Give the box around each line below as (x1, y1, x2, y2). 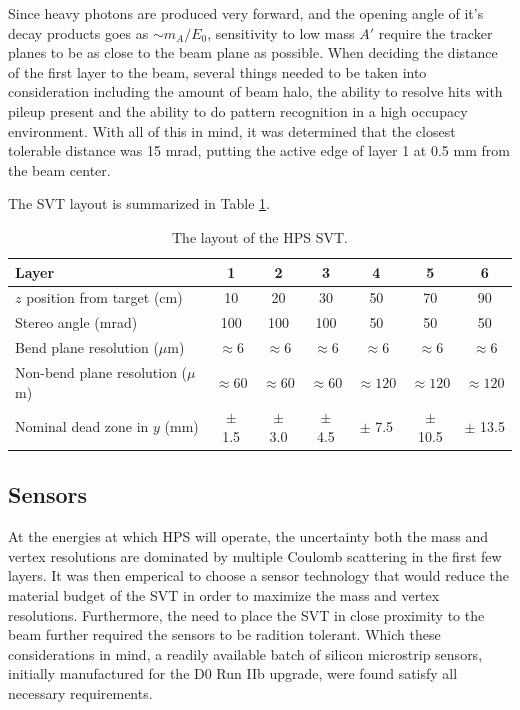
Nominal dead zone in (15, 416, 149, 437)
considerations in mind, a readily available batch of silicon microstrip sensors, (8, 643, 483, 664)
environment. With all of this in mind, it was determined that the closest (8, 120, 456, 141)
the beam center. (8, 159, 111, 180)
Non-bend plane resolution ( (15, 361, 188, 382)
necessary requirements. (8, 682, 153, 703)
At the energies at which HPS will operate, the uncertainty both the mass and (8, 526, 489, 547)
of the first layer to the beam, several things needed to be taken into (8, 61, 427, 82)
